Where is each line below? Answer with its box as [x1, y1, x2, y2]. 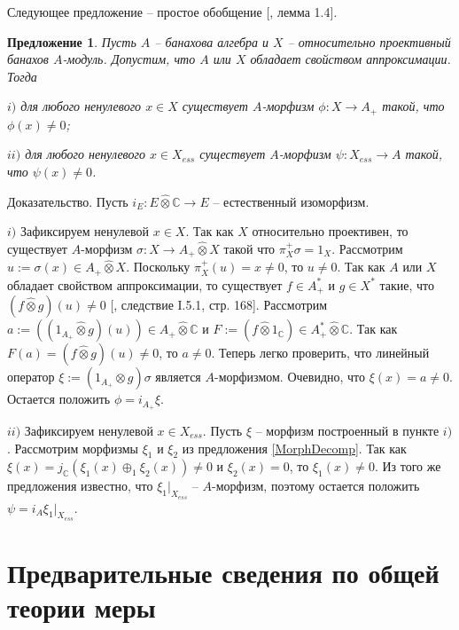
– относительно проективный [287, 32, 451, 51]
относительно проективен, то [252, 222, 408, 240]
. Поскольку [126, 257, 191, 276]
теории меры [7, 589, 156, 626]
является [155, 367, 201, 386]
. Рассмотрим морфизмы [7, 438, 138, 457]
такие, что [379, 275, 435, 294]
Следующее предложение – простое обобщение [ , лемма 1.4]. [7, 3, 338, 20]
